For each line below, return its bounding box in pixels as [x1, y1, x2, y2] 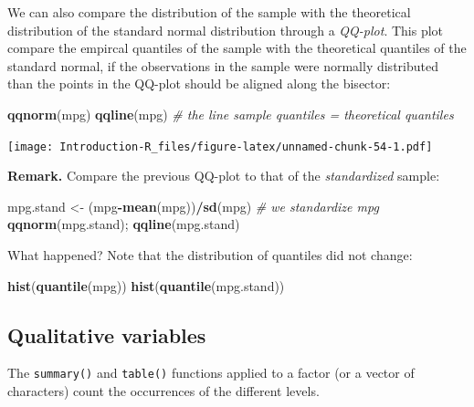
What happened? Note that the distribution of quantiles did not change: [7, 245, 413, 264]
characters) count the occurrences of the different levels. [7, 381, 320, 401]
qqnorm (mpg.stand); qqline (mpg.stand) [7, 214, 240, 234]
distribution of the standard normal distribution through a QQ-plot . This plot [7, 20, 444, 39]
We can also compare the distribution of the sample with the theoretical [7, 3, 411, 21]
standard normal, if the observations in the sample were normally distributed [7, 56, 438, 75]
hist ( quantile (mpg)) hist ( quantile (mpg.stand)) [7, 276, 285, 295]
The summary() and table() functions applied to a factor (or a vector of [7, 363, 415, 382]
